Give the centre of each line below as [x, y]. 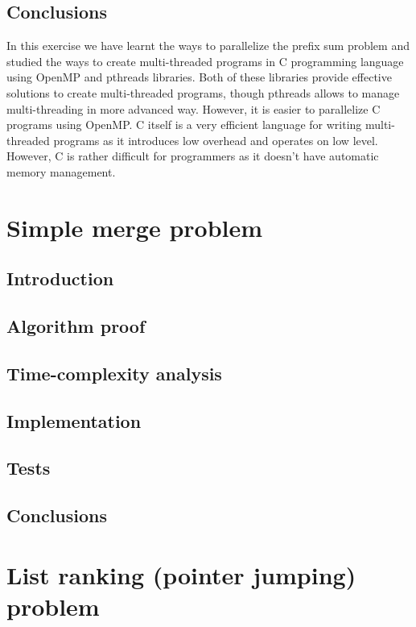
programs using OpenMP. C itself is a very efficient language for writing [184, 125]
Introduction [60, 278]
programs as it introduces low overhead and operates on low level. [216, 140]
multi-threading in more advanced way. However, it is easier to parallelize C [194, 108]
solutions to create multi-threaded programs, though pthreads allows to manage [203, 92]
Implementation [74, 420]
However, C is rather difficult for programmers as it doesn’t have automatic [193, 156]
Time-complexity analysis [114, 373]
